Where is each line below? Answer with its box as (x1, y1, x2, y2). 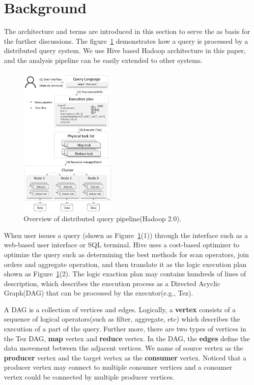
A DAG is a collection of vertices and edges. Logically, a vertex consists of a (4, 304, 236, 314)
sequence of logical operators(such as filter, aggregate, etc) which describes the (4, 314, 240, 324)
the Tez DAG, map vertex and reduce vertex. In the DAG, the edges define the (4, 333, 250, 343)
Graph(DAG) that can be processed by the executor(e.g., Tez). (4, 288, 193, 298)
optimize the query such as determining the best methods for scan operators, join (4, 249, 249, 259)
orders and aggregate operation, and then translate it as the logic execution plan (4, 259, 247, 269)
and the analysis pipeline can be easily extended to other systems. (4, 55, 203, 65)
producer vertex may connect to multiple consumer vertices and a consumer (4, 362, 232, 372)
